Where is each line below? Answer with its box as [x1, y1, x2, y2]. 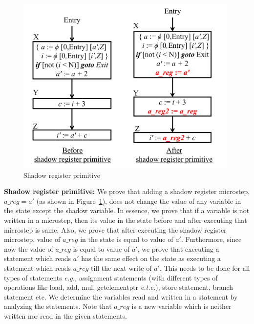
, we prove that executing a [137, 243, 219, 254]
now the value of [4, 243, 53, 254]
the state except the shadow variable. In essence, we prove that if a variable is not [4, 205, 250, 216]
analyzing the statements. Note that [4, 301, 112, 311]
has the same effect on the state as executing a [81, 253, 221, 263]
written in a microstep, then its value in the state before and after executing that [4, 215, 247, 225]
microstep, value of [4, 234, 61, 244]
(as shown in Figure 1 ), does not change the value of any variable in [36, 195, 241, 206]
